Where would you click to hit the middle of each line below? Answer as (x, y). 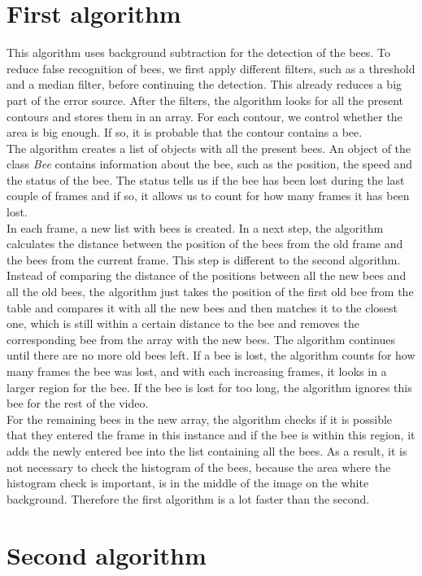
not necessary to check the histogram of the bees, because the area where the (199, 467)
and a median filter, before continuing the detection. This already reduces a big (204, 84)
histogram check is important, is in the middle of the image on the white (188, 483)
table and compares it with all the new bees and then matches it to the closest (202, 307)
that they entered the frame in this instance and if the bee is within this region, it (211, 435)
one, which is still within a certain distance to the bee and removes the (183, 323)
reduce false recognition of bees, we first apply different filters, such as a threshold (211, 68)
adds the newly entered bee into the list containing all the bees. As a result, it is (207, 450)
